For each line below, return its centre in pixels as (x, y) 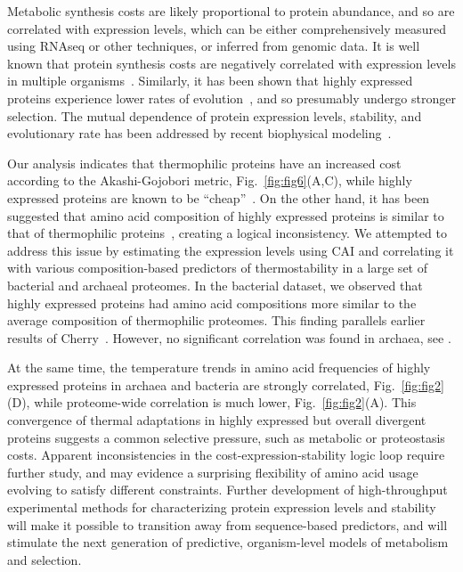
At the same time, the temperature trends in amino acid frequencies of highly (219, 368)
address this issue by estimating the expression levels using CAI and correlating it (231, 250)
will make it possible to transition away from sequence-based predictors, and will (227, 524)
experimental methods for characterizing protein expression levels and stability (222, 507)
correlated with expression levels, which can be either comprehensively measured (227, 28)
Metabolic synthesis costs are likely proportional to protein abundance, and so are (231, 11)
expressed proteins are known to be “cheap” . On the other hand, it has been (219, 197)
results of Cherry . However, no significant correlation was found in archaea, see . (229, 337)
